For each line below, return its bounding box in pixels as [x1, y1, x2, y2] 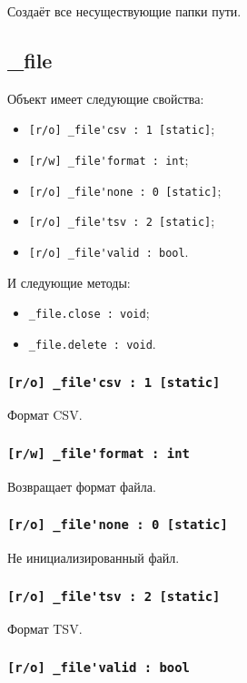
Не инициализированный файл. [7, 548, 180, 567]
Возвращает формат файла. [7, 476, 156, 495]
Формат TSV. [7, 619, 83, 638]
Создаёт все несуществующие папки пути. [7, 2, 242, 20]
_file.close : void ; [28, 303, 150, 322]
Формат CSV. [7, 405, 83, 424]
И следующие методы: [7, 272, 131, 291]
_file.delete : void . [28, 333, 156, 352]
